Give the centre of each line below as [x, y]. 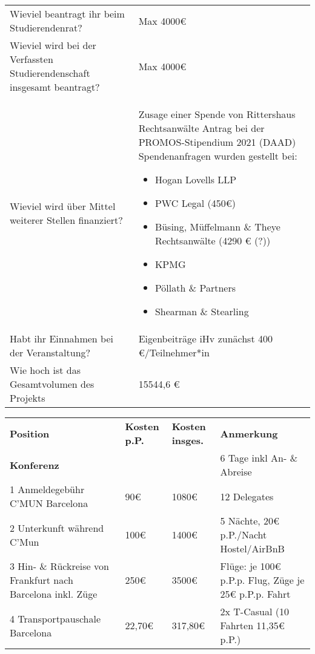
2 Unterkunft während [57, 528]
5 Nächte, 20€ [250, 521]
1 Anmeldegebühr [47, 489]
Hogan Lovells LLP [196, 179]
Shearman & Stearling [202, 311]
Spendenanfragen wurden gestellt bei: [218, 156]
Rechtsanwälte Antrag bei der [201, 128]
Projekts [28, 398]
